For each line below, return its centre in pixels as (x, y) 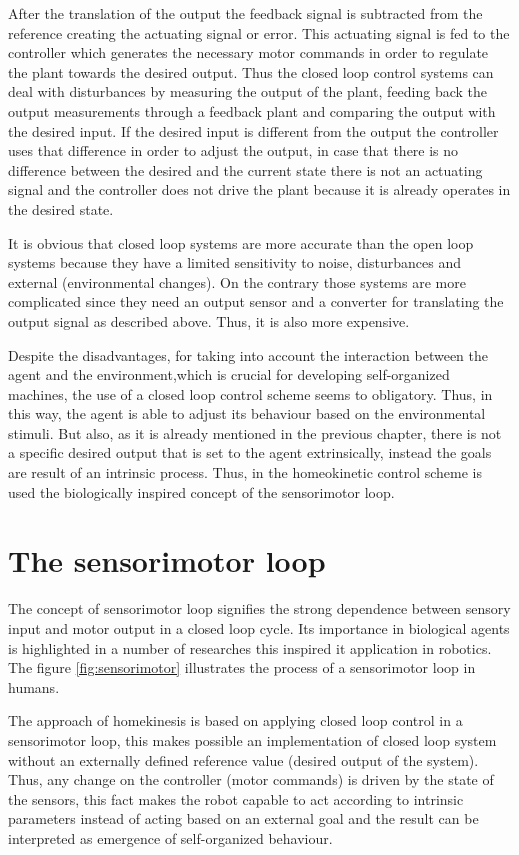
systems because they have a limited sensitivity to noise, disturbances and (234, 262)
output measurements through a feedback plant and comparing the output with (252, 110)
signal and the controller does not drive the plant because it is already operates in (259, 189)
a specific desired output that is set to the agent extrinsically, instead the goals (250, 452)
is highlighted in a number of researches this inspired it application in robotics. (250, 647)
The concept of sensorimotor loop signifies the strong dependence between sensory (259, 608)
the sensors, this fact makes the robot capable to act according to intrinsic (236, 798)
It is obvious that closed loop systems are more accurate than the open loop (241, 242)
